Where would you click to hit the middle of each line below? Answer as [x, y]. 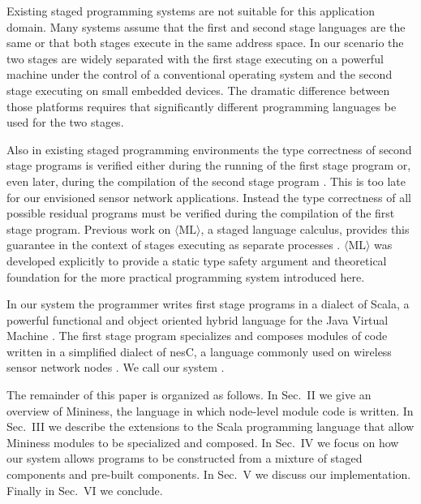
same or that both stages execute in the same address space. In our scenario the [205, 43]
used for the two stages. [65, 122]
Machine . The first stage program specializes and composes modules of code [197, 336]
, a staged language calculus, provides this [305, 228]
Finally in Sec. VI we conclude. [85, 490]
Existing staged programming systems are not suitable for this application [191, 11]
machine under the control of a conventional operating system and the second [200, 74]
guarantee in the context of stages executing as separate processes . [174, 245]
